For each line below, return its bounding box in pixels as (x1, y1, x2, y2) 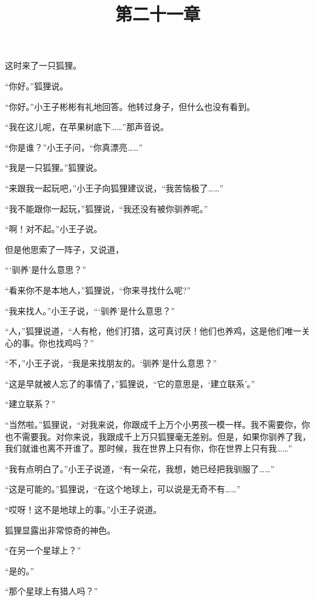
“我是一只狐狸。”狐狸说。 (5, 161, 103, 174)
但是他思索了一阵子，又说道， (5, 242, 124, 255)
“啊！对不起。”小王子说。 (5, 222, 103, 235)
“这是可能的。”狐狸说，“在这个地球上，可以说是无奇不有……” (5, 483, 241, 495)
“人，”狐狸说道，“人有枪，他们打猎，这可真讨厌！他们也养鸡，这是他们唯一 (5, 325, 302, 337)
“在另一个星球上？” (5, 544, 81, 557)
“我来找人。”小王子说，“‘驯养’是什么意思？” (5, 304, 175, 317)
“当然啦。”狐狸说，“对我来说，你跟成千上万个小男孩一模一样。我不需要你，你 (5, 418, 310, 431)
